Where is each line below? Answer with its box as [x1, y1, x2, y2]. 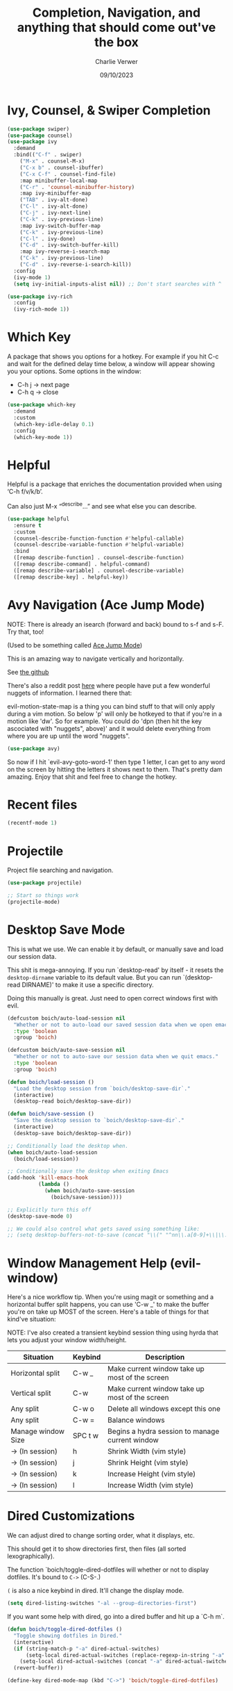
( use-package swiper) [7, 125, 70, 133]
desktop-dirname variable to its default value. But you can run [7, 973, 182, 981]
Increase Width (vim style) [107, 1480, 194, 1490]
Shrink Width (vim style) [107, 1446, 187, 1456]
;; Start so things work [7, 892, 79, 899]
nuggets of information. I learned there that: [7, 688, 132, 697]
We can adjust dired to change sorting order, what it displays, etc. [7, 1531, 196, 1540]
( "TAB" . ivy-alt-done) [19, 197, 89, 204]
